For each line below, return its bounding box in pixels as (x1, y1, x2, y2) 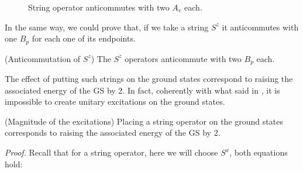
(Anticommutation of (5, 52, 81, 64)
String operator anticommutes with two (28, 1, 170, 13)
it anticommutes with (222, 20, 299, 33)
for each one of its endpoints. (32, 32, 136, 44)
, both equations (229, 146, 288, 159)
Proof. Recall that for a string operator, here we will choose (5, 146, 218, 159)
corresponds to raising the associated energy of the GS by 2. (5, 126, 221, 139)
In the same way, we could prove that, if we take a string (5, 20, 209, 33)
